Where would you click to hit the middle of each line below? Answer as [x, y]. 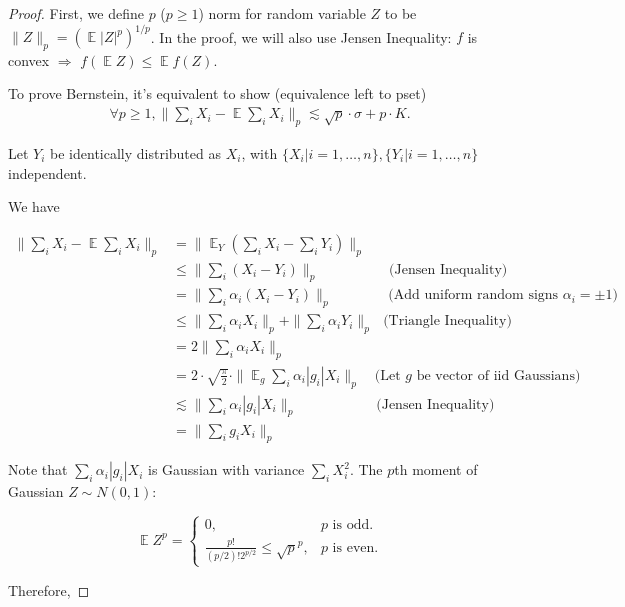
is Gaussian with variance [226, 469]
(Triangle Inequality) [447, 321]
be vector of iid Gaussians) [498, 375]
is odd [351, 525]
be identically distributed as [135, 152]
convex [29, 59]
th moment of [436, 469]
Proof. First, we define [76, 13]
